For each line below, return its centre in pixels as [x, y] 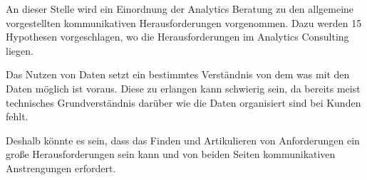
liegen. [20, 50]
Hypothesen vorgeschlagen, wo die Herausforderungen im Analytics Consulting [177, 37]
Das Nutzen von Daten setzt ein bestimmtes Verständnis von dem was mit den [178, 74]
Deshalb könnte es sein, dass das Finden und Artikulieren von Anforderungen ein [183, 140]
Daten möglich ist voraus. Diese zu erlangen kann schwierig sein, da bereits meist [183, 88]
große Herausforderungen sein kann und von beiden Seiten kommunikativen [171, 154]
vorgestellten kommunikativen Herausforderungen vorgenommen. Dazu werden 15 [184, 22]
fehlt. [17, 116]
